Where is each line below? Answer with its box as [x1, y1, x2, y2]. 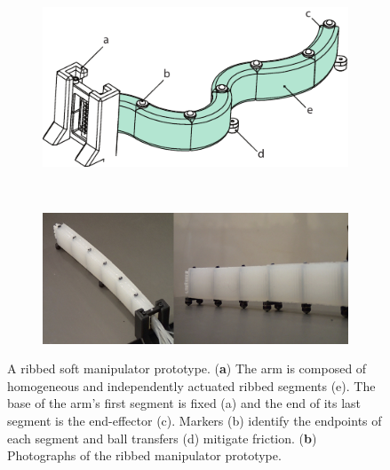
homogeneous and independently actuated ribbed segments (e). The [7, 376, 376, 395]
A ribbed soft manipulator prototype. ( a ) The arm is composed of [7, 359, 367, 378]
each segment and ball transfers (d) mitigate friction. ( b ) [7, 428, 317, 447]
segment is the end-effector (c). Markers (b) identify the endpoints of [7, 411, 382, 429]
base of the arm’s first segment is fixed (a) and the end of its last [7, 394, 362, 412]
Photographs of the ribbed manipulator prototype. [7, 446, 282, 465]
